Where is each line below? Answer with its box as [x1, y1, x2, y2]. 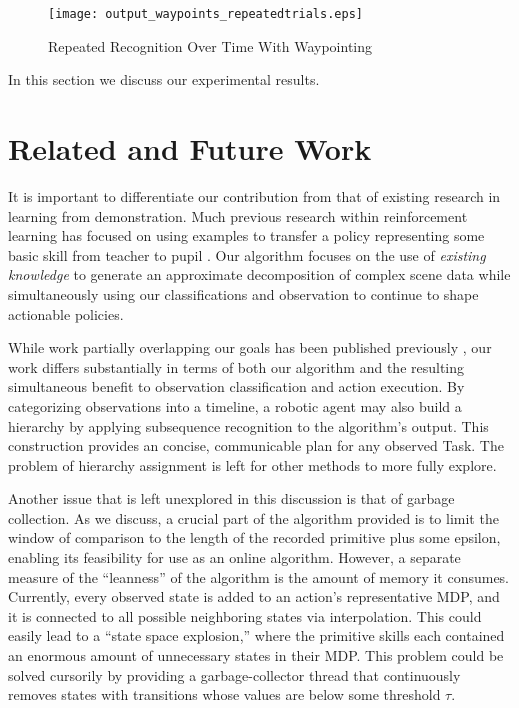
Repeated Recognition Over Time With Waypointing [48, 35, 373, 56]
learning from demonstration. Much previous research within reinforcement [8, 205, 468, 226]
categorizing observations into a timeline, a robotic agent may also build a [8, 395, 462, 416]
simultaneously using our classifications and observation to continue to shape [8, 283, 479, 304]
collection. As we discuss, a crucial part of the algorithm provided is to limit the [8, 507, 499, 528]
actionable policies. [8, 303, 124, 324]
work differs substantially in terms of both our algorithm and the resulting [8, 356, 465, 377]
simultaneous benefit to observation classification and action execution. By [8, 376, 465, 397]
